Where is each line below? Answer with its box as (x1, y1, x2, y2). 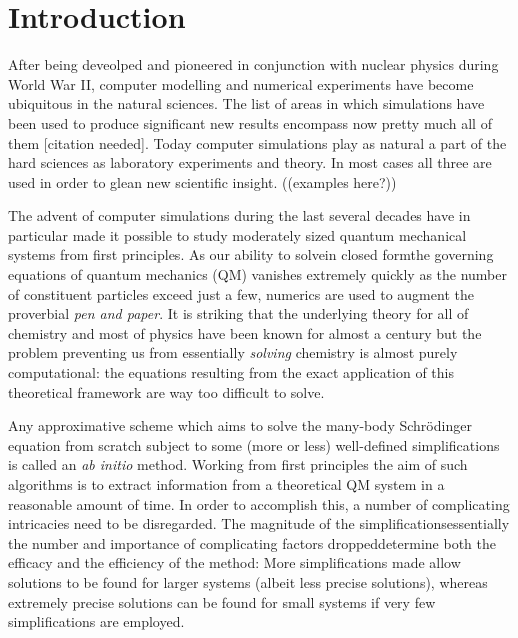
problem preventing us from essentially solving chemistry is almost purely (8, 342, 458, 363)
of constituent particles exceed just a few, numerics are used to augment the (8, 283, 474, 304)
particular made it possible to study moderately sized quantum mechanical (8, 224, 467, 245)
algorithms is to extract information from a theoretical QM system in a (8, 474, 445, 494)
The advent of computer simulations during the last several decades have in (8, 205, 471, 226)
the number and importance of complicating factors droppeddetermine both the (8, 532, 496, 553)
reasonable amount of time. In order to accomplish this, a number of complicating (8, 493, 510, 514)
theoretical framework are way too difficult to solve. (8, 381, 325, 402)
